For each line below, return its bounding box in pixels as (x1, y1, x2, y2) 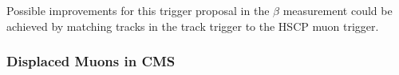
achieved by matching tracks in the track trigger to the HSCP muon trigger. (6, 17, 379, 34)
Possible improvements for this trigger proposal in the (6, 2, 270, 18)
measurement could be (282, 2, 393, 18)
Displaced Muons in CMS (6, 51, 176, 71)
